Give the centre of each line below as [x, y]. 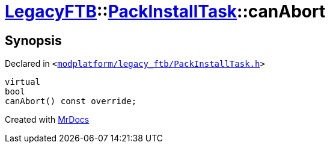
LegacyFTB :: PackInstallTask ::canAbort [165, 11]
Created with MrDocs [47, 120]
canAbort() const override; [71, 101]
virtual [23, 82]
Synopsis [33, 40]
